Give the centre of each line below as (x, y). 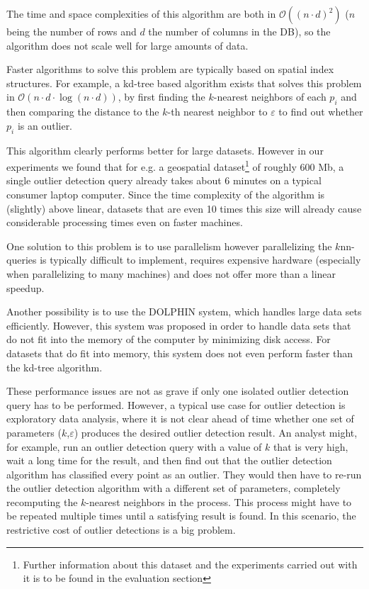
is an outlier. (45, 125)
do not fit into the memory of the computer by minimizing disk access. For (169, 339)
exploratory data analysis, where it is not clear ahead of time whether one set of (180, 419)
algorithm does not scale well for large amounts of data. (127, 45)
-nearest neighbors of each (270, 97)
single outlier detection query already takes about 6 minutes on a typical (164, 180)
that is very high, (311, 446)
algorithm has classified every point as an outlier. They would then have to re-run (184, 474)
